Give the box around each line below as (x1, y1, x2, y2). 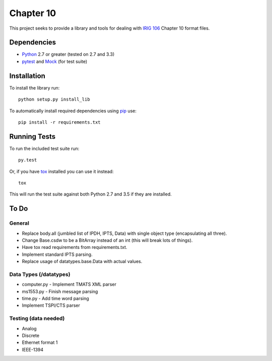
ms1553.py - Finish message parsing (22, 288, 98, 294)
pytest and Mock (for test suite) (22, 58, 88, 64)
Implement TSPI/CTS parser (22, 302, 80, 309)
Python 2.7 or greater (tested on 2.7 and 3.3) (22, 51, 115, 57)
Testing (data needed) (9, 315, 65, 322)
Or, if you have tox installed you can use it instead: (9, 168, 114, 174)
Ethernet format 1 (22, 339, 58, 345)
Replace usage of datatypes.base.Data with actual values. (22, 258, 143, 264)
